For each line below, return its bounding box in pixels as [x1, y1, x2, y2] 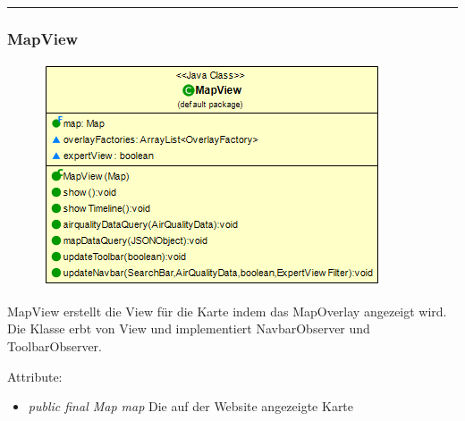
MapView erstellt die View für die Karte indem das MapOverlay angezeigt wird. [7, 301, 447, 320]
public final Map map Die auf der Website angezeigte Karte [28, 397, 354, 416]
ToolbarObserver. [7, 337, 102, 355]
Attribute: [7, 366, 63, 385]
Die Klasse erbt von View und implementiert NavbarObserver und [7, 319, 370, 338]
